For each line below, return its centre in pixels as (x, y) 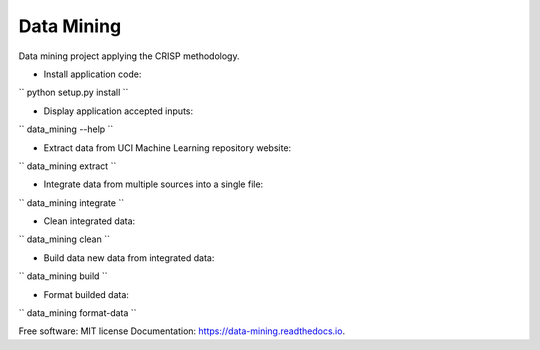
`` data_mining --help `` (66, 129)
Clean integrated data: (89, 221)
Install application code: (92, 74)
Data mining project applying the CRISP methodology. (129, 56)
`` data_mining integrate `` (71, 202)
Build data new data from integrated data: (129, 257)
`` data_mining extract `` (67, 166)
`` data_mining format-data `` (77, 313)
